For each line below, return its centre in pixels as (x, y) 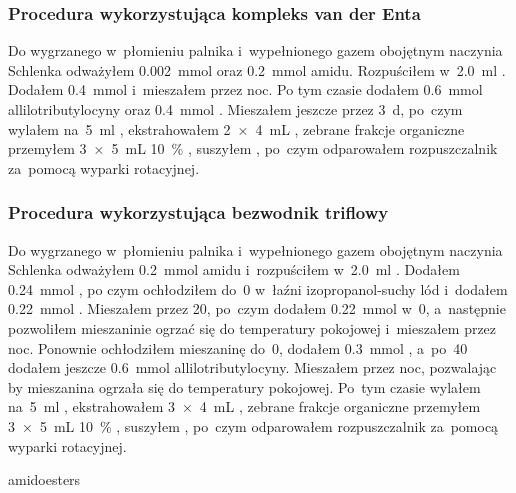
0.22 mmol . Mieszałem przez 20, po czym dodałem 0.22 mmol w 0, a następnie (257, 308)
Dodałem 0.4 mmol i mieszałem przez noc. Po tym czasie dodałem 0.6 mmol (245, 89)
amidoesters (44, 479)
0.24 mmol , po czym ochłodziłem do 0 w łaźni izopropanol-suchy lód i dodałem (258, 288)
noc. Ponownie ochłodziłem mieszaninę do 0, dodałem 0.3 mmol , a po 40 (238, 347)
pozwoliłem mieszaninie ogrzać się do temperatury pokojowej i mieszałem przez (252, 327)
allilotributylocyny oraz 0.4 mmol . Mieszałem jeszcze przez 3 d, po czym (235, 109)
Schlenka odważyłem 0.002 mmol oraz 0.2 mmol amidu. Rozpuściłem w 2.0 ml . (257, 69)
